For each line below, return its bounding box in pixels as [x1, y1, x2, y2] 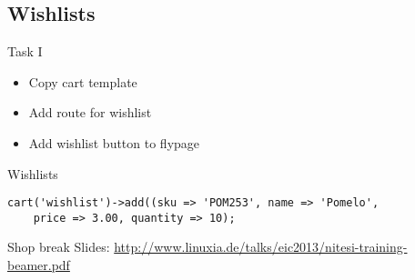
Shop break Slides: [7, 237, 110, 256]
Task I [7, 42, 43, 61]
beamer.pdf [7, 255, 70, 275]
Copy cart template [28, 72, 137, 91]
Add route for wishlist [28, 103, 152, 122]
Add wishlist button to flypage [28, 133, 200, 152]
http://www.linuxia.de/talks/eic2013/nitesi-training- [114, 237, 408, 256]
